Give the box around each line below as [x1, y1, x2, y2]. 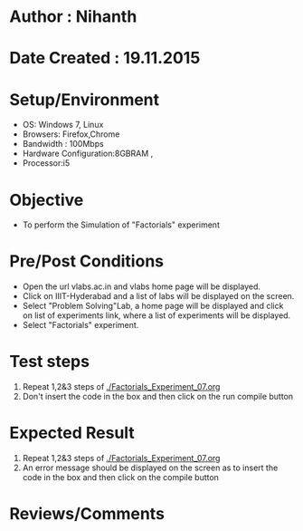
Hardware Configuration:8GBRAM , [22, 148, 154, 159]
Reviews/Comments [9, 504, 166, 525]
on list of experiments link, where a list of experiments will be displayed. [22, 310, 291, 321]
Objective [9, 189, 84, 210]
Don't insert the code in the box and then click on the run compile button [22, 391, 294, 402]
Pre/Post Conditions [9, 251, 165, 272]
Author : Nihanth [9, 6, 137, 27]
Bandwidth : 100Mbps [22, 139, 104, 150]
